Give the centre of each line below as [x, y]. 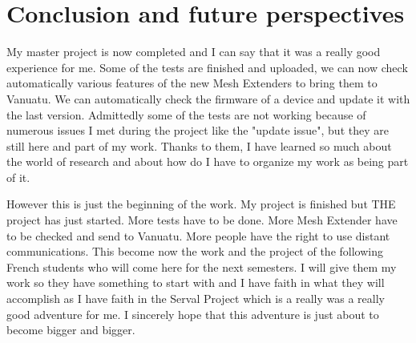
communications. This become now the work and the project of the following [195, 251]
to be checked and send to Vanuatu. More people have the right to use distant [198, 235]
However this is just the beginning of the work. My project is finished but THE [201, 204]
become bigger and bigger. [71, 330]
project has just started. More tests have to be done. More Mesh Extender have [202, 220]
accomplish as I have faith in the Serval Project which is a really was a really [196, 299]
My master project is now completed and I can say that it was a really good [194, 52]
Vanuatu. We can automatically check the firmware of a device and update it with [208, 98]
